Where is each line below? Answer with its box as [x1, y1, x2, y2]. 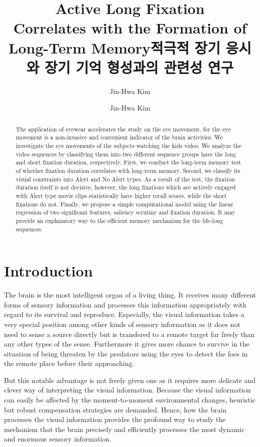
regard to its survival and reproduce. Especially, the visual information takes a [4, 309, 244, 319]
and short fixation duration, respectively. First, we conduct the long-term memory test [15, 158, 241, 166]
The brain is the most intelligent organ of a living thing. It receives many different [4, 289, 256, 300]
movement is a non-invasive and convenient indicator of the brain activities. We [15, 133, 223, 141]
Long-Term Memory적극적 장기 [8, 37, 220, 57]
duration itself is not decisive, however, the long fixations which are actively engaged [15, 183, 236, 191]
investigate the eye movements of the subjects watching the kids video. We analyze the [15, 141, 241, 149]
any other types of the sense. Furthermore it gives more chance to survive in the [4, 338, 249, 349]
